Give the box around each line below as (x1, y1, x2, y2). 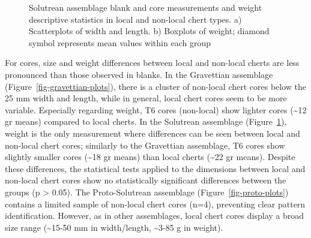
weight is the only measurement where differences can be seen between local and (5, 126, 300, 139)
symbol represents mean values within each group (29, 36, 211, 49)
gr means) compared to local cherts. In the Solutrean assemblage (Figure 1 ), (5, 115, 287, 128)
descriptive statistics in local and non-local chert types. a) (29, 13, 242, 25)
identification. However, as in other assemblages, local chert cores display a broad (5, 209, 304, 222)
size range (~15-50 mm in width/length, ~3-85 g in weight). (5, 221, 223, 233)
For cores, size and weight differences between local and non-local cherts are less (5, 56, 300, 69)
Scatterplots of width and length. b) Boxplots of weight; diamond (29, 25, 270, 37)
